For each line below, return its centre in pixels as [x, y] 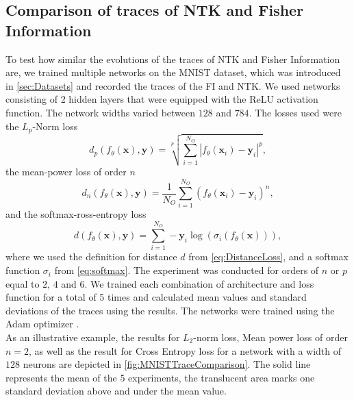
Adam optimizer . [42, 324]
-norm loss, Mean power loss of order [270, 337]
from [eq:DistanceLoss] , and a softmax [268, 257]
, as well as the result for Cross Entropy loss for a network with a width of [185, 350]
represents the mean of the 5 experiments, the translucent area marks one [160, 377]
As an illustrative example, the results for [93, 337]
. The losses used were [295, 112]
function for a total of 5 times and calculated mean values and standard [156, 297]
